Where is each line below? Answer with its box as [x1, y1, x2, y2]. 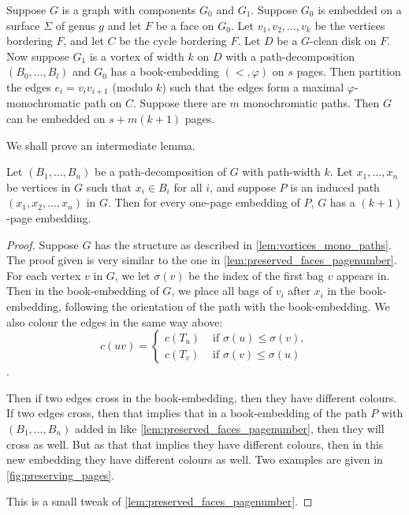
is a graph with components [61, 2, 196, 17]
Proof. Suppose [6, 236, 79, 252]
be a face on [155, 17, 214, 33]
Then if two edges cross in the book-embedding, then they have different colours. [6, 389, 397, 405]
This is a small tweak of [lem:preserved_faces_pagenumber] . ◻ [6, 493, 313, 509]
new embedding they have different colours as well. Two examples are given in [6, 451, 383, 468]
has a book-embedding [110, 63, 219, 80]
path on [84, 95, 122, 111]
